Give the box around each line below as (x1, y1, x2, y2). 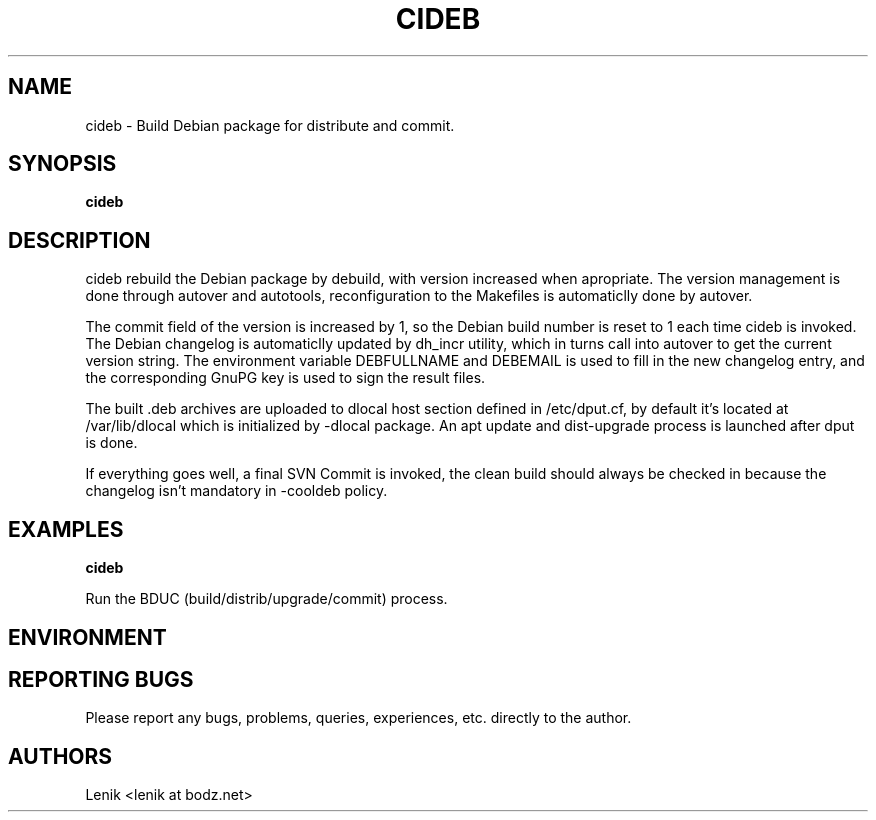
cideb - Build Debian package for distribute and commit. (85, 116, 455, 134)
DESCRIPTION (8, 227, 151, 253)
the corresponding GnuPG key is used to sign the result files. (85, 369, 486, 387)
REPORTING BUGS (8, 666, 194, 692)
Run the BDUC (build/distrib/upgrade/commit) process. (85, 590, 448, 608)
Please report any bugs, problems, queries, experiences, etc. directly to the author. (85, 709, 632, 727)
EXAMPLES (8, 516, 124, 542)
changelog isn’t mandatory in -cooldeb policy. (85, 482, 388, 500)
